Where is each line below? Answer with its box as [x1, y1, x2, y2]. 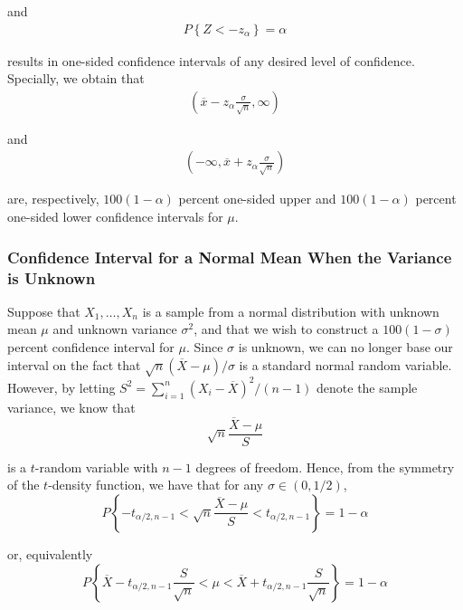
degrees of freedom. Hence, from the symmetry [195, 457, 455, 476]
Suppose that [7, 301, 80, 320]
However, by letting [7, 377, 116, 396]
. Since [185, 337, 223, 356]
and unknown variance [52, 319, 177, 338]
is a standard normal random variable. [239, 355, 452, 374]
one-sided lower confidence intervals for [7, 207, 223, 226]
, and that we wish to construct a [194, 319, 379, 338]
